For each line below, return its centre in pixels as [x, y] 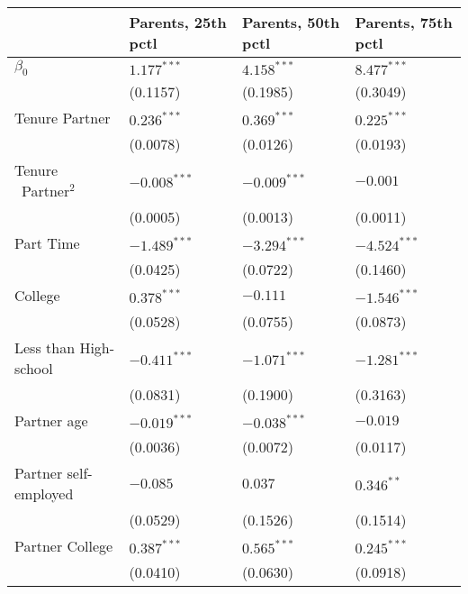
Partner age [51, 421]
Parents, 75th [404, 22]
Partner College [64, 546]
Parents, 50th [291, 22]
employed [44, 494]
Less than [45, 348]
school [34, 369]
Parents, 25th [178, 22]
